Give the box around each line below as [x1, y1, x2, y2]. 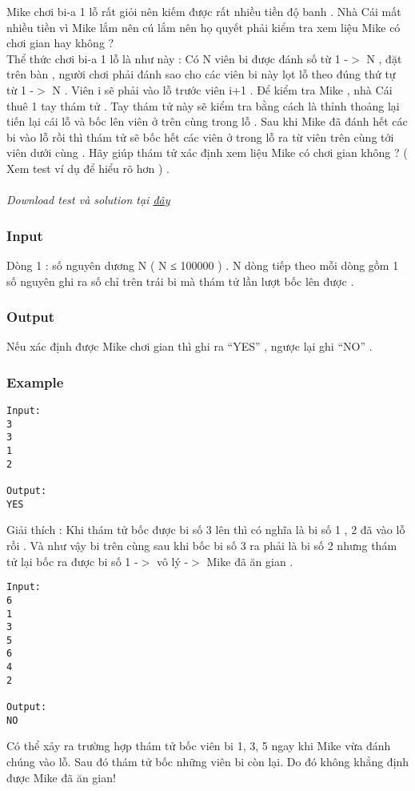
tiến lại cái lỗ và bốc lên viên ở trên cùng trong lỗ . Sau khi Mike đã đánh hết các [6, 113, 408, 130]
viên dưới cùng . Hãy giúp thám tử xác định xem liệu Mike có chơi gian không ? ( [6, 144, 408, 161]
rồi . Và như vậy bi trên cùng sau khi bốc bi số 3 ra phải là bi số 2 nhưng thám [6, 537, 397, 553]
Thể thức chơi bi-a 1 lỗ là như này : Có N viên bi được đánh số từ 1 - [6, 50, 349, 66]
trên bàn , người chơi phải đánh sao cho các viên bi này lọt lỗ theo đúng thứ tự [6, 66, 396, 82]
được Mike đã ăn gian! [6, 769, 116, 785]
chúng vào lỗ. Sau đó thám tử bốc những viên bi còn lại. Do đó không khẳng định [6, 753, 409, 769]
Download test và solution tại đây [6, 191, 170, 208]
